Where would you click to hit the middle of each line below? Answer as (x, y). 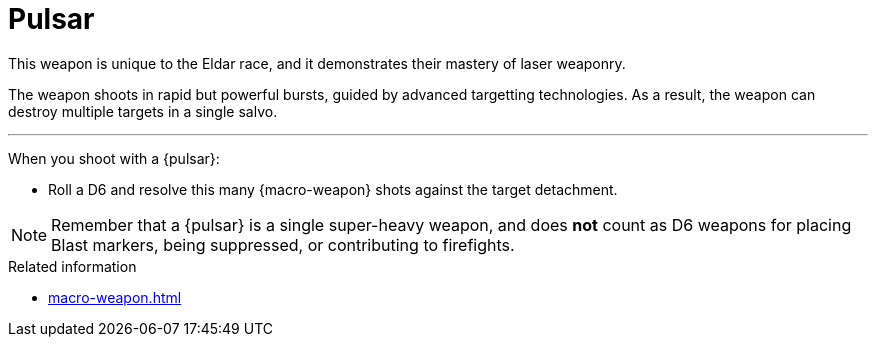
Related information (72, 266)
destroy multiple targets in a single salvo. (143, 111)
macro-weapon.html (115, 297)
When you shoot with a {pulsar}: (114, 158)
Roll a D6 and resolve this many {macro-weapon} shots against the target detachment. (333, 189)
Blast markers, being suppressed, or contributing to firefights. (283, 244)
